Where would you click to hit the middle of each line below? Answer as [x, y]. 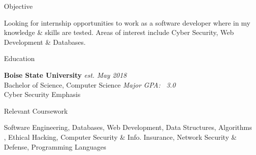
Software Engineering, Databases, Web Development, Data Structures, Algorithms [128, 127]
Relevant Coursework [36, 110]
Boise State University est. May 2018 [65, 75]
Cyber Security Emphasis [42, 94]
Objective [18, 6]
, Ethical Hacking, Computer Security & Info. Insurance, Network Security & [120, 137]
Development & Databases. [45, 42]
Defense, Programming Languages [55, 146]
